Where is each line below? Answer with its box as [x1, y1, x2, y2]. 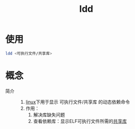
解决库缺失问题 [33, 112, 65, 118]
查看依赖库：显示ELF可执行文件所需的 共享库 [33, 118, 127, 124]
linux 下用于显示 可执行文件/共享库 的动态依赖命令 [25, 99, 130, 105]
